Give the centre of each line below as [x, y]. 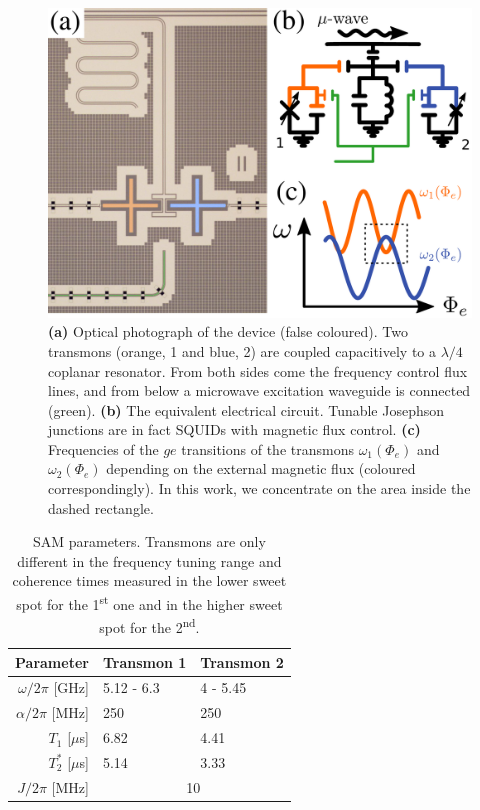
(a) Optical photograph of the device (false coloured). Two [228, 331]
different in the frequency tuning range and [149, 560]
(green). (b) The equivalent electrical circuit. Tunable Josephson [246, 409]
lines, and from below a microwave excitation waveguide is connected [259, 390]
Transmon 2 [242, 661]
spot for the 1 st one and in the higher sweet [149, 602]
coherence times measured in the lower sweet [149, 580]
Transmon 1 [144, 661]
